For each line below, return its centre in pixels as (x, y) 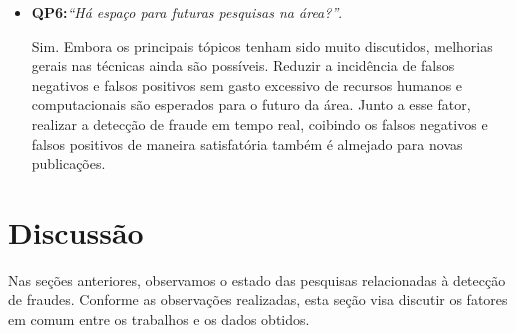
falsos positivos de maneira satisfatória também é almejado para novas (247, 143)
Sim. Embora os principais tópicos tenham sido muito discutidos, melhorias (262, 45)
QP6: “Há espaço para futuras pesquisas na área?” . (187, 12)
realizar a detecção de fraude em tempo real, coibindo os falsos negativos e (259, 123)
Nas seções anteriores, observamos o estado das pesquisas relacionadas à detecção (257, 279)
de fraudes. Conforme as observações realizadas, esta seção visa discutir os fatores (258, 299)
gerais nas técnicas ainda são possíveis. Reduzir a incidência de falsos (243, 65)
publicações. (68, 163)
